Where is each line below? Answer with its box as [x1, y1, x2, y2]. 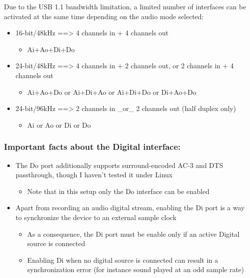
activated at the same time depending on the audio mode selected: [4, 11, 204, 21]
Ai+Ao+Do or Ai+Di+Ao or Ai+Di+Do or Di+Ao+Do [27, 86, 196, 97]
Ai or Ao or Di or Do [27, 119, 91, 130]
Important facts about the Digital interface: [4, 140, 181, 153]
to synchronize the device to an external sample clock [15, 212, 177, 222]
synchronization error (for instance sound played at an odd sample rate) [27, 264, 244, 275]
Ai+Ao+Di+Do [27, 44, 75, 54]
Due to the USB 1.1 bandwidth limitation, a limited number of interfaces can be [4, 1, 246, 11]
